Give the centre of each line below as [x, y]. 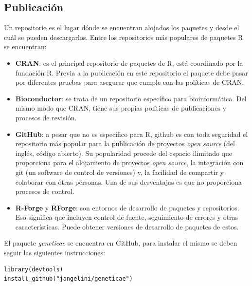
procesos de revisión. [46, 117]
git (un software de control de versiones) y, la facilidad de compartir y [119, 172]
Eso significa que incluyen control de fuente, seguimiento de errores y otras [127, 217]
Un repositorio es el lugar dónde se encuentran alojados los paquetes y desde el [122, 28]
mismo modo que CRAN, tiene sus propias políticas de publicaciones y [121, 108]
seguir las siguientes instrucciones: [54, 253]
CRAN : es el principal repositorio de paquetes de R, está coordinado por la [129, 63]
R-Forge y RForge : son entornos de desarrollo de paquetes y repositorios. [127, 207]
